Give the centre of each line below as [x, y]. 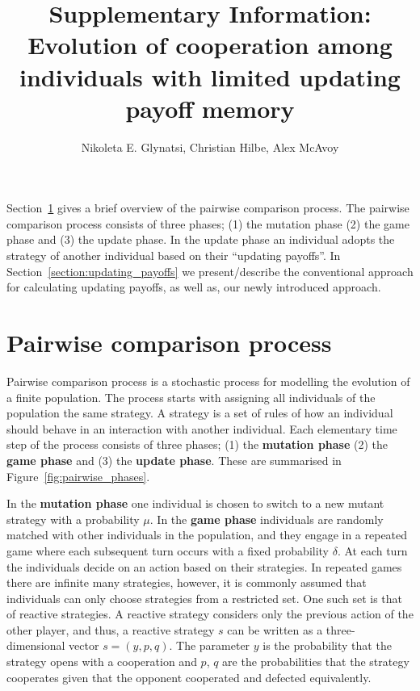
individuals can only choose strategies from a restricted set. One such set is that [205, 598]
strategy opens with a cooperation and [102, 662]
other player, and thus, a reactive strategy [111, 629]
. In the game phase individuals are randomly [267, 519]
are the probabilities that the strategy [316, 662]
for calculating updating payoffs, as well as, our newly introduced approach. [194, 287]
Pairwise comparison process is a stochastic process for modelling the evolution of [208, 381]
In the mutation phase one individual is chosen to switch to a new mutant [195, 503]
